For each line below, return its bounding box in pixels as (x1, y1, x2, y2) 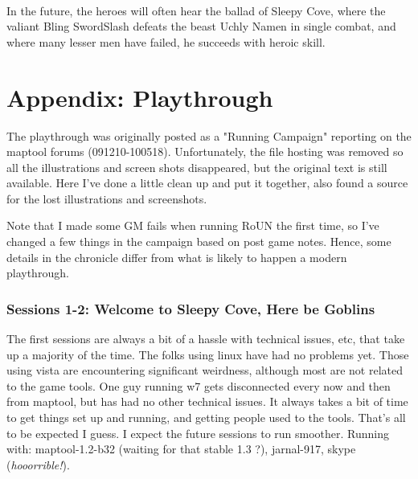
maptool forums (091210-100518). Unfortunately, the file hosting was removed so (6, 143, 404, 160)
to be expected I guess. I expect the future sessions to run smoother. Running (6, 424, 390, 441)
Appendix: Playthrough (6, 80, 273, 113)
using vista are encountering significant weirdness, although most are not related (6, 362, 403, 379)
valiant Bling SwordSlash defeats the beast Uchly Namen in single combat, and (6, 18, 396, 35)
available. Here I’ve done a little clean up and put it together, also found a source (6, 174, 408, 191)
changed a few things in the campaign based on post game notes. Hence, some (6, 233, 391, 250)
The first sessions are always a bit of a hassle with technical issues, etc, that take (6, 330, 405, 347)
